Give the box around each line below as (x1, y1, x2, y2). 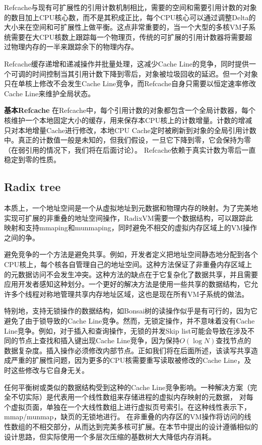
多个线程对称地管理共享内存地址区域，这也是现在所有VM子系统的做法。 (11, 288, 249, 299)
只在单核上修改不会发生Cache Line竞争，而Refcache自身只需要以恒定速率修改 (4, 78, 256, 89)
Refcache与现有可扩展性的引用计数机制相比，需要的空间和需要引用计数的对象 (4, 2, 257, 12)
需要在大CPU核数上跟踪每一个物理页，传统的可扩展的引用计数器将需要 (11, 31, 245, 42)
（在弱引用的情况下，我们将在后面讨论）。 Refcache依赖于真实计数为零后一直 (4, 144, 256, 155)
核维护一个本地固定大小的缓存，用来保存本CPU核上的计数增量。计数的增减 (4, 114, 252, 125)
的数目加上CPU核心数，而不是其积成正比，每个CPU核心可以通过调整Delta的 (4, 12, 256, 22)
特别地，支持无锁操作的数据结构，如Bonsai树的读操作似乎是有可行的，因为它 (4, 305, 258, 316)
